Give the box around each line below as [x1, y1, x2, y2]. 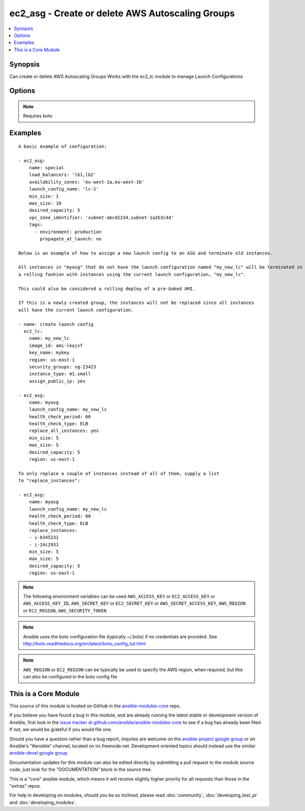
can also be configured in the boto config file [23, 674, 117, 680]
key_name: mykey [28, 350, 70, 356]
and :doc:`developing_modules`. [9, 799, 77, 805]
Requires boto [23, 113, 53, 119]
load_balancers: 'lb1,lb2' [28, 172, 97, 178]
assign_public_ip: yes [28, 378, 86, 384]
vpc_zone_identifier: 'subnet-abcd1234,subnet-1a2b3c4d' [28, 214, 174, 221]
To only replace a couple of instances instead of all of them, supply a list [18, 471, 220, 476]
